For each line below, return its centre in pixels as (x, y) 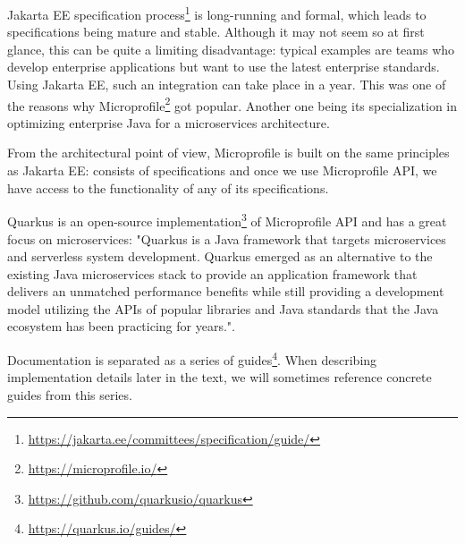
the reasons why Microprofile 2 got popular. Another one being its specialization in (232, 104)
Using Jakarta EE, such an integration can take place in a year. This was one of (227, 85)
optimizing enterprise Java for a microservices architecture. (169, 122)
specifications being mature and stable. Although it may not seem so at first (216, 32)
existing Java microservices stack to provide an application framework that (212, 273)
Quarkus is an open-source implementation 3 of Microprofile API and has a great (227, 220)
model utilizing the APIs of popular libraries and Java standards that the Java (223, 308)
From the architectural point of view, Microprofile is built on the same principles (228, 153)
